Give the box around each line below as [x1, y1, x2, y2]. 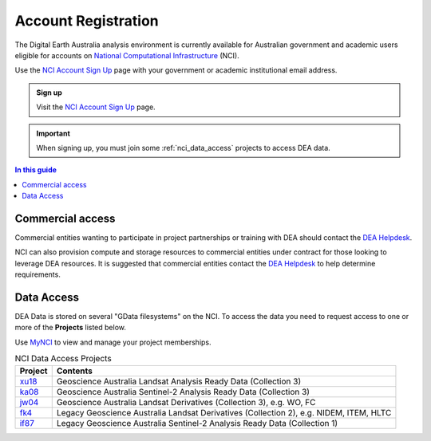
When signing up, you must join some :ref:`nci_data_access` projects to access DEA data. [36, 143, 330, 152]
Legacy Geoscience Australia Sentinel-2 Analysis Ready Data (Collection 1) [56, 417, 338, 428]
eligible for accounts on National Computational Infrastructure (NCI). [14, 50, 239, 60]
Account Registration [14, 12, 159, 30]
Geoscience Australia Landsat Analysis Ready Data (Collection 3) [56, 376, 302, 387]
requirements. [14, 270, 61, 279]
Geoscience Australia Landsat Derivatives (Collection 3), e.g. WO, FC [56, 396, 316, 408]
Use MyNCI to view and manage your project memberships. [14, 337, 212, 347]
